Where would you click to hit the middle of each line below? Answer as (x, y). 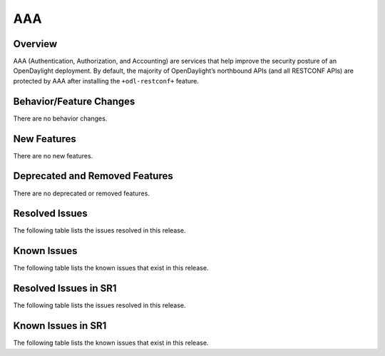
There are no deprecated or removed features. (81, 193)
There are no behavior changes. (60, 118)
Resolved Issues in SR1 (65, 289)
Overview (35, 44)
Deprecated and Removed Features (93, 176)
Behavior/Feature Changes (74, 101)
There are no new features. (53, 156)
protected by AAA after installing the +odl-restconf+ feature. (106, 81)
